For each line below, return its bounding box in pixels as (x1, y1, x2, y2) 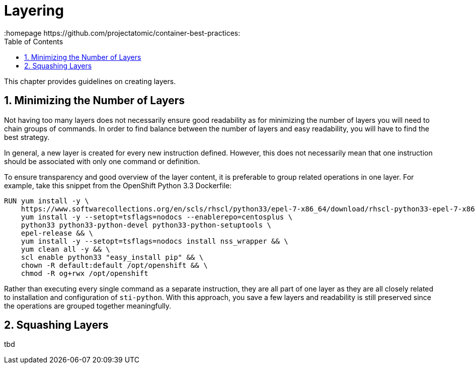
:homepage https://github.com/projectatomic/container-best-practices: (4, 28, 241, 37)
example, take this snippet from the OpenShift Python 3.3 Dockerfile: (4, 181, 232, 190)
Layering (4, 2, 64, 19)
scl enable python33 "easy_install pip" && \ (21, 253, 204, 261)
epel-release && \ (21, 229, 94, 237)
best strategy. (4, 132, 50, 141)
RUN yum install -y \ (4, 196, 89, 205)
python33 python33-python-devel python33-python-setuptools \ (21, 220, 272, 229)
